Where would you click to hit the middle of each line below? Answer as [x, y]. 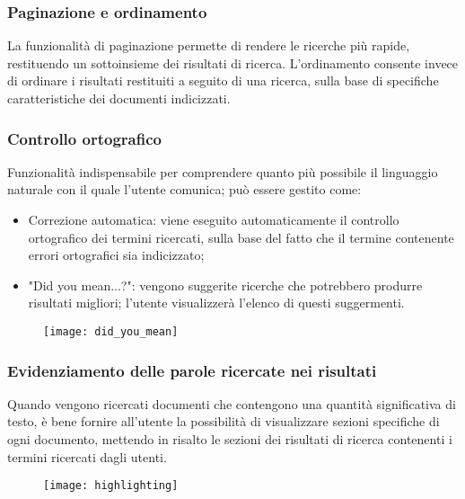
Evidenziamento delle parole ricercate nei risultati [192, 370]
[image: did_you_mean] [111, 331]
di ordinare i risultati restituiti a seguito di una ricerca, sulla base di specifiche [223, 80]
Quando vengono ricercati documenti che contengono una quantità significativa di [232, 403]
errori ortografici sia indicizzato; [116, 255]
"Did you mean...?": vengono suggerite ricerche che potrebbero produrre [225, 285]
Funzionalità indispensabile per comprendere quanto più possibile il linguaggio [223, 171]
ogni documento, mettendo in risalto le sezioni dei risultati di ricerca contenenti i [230, 439]
